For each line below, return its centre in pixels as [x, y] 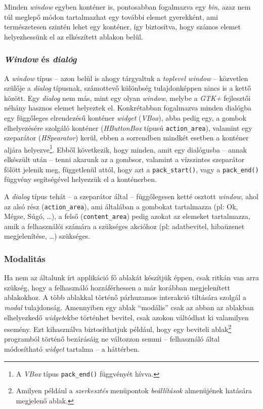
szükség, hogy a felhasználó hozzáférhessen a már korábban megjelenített [117, 287]
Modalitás [25, 258]
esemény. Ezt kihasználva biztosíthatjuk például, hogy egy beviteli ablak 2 [118, 328]
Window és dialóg [40, 59]
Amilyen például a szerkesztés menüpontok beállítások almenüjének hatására [134, 391]
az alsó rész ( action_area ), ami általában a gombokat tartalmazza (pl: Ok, [121, 206]
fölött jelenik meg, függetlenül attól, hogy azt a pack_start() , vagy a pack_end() [131, 169]
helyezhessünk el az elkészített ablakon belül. [74, 36]
